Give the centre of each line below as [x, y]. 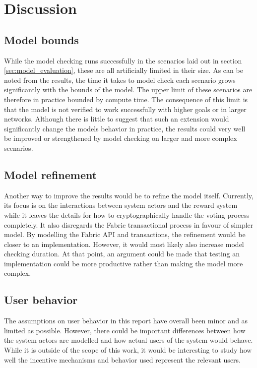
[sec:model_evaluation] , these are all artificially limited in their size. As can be [124, 70]
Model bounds [41, 39]
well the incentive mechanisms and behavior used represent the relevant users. [122, 359]
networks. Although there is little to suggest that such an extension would [117, 119]
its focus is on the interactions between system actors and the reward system [121, 205]
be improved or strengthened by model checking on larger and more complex [121, 138]
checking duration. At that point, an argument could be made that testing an [122, 254]
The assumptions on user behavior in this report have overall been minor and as [126, 321]
